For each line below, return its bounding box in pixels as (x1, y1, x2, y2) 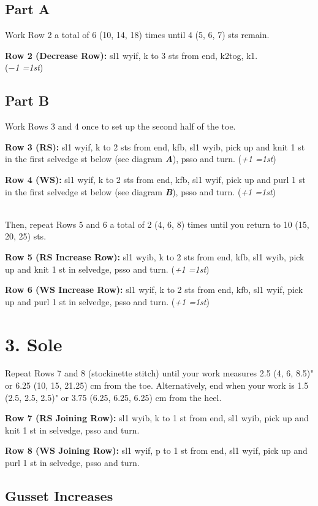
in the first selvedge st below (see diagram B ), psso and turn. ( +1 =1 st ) (5, 185, 276, 198)
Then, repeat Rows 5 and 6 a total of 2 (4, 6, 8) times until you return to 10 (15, (5, 217, 309, 230)
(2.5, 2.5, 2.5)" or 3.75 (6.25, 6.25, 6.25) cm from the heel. (5, 391, 222, 403)
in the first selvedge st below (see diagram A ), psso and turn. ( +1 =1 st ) (5, 152, 276, 165)
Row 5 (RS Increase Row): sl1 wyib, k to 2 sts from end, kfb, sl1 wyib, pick (5, 250, 305, 263)
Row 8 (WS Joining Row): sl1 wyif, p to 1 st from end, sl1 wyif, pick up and (5, 444, 308, 457)
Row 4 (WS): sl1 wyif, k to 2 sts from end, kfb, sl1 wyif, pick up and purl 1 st (5, 173, 306, 185)
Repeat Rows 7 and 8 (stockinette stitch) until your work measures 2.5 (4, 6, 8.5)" (5, 367, 314, 379)
